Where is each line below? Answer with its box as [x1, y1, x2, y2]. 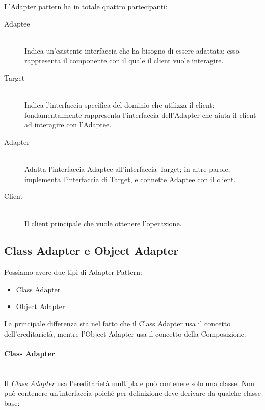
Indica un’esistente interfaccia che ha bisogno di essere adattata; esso [24, 45, 240, 56]
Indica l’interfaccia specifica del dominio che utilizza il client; [24, 99, 215, 110]
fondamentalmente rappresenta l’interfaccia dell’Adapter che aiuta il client [24, 109, 256, 120]
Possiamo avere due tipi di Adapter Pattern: [4, 267, 142, 277]
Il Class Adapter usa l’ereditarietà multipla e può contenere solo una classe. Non [4, 377, 254, 388]
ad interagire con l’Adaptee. [24, 119, 112, 130]
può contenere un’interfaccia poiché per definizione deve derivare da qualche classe [4, 388, 261, 398]
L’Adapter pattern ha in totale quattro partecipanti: [4, 1, 168, 11]
